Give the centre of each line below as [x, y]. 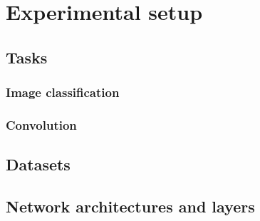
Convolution [41, 124]
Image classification [63, 92]
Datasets [38, 164]
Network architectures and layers [130, 206]
